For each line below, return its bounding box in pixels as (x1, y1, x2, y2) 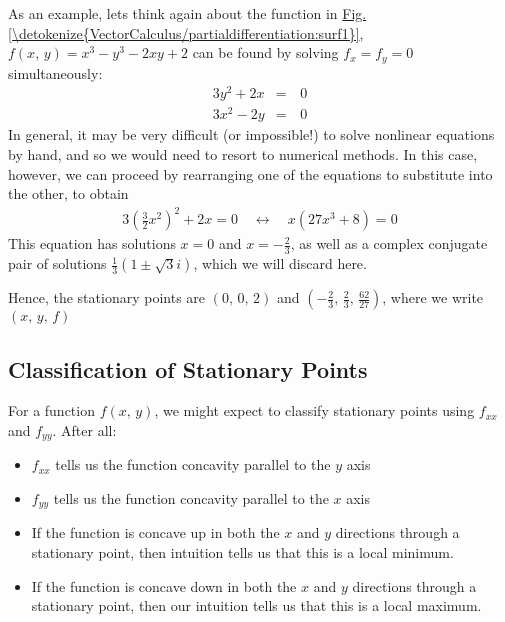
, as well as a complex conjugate (290, 233, 488, 254)
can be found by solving (192, 42, 339, 63)
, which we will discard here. (193, 253, 367, 274)
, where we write (382, 287, 484, 308)
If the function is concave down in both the (31, 575, 297, 596)
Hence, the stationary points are (8, 287, 206, 308)
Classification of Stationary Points (8, 353, 368, 384)
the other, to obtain (8, 183, 129, 204)
